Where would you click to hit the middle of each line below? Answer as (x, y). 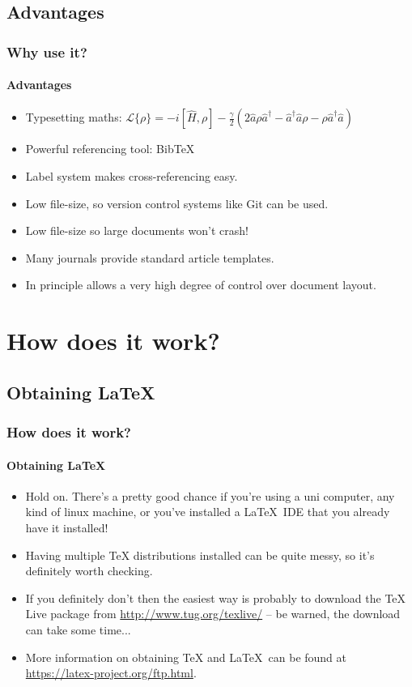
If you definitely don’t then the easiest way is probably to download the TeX (216, 597)
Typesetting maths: (74, 117)
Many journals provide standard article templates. (150, 257)
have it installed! (67, 527)
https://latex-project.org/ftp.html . (111, 673)
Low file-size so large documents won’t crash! (137, 230)
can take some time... (78, 629)
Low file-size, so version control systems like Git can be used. (177, 203)
